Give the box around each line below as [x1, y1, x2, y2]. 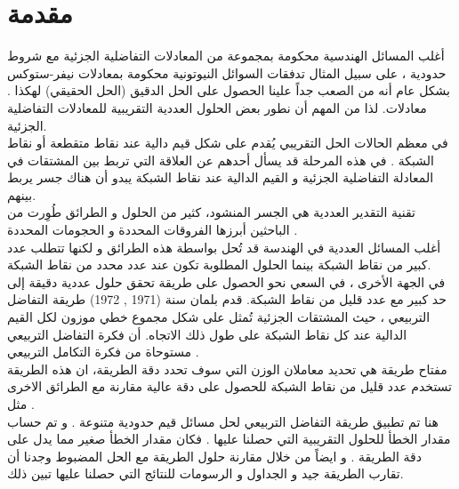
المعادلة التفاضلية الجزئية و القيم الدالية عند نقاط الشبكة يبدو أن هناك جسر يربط [7, 168, 434, 187]
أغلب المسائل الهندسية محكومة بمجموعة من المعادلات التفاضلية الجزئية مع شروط [7, 46, 445, 65]
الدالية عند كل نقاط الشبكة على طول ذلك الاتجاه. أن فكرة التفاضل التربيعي [7, 325, 407, 343]
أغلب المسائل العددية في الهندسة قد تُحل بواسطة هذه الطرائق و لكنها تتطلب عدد [7, 237, 441, 256]
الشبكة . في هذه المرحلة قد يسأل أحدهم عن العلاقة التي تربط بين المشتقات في [7, 150, 434, 169]
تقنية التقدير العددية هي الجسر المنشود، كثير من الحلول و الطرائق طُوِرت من [7, 203, 415, 221]
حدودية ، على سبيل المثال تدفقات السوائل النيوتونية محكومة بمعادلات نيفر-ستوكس [7, 63, 447, 82]
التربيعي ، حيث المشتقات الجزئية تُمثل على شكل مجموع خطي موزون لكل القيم [7, 308, 431, 326]
